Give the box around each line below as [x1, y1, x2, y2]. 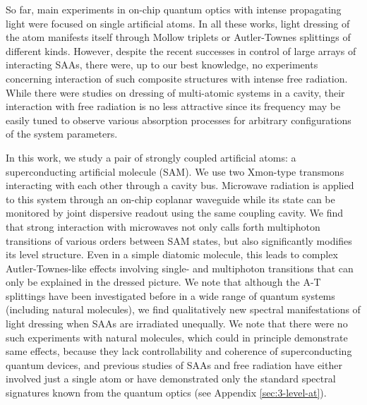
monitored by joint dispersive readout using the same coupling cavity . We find [6, 205, 344, 220]
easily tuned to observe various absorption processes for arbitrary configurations [6, 112, 351, 127]
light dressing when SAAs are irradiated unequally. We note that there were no [6, 316, 348, 331]
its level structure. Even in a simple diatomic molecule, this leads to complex [6, 247, 338, 262]
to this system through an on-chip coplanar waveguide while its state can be [6, 191, 335, 206]
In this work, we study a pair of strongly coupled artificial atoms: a [6, 150, 296, 164]
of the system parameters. [6, 126, 118, 141]
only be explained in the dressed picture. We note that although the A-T [6, 274, 321, 289]
